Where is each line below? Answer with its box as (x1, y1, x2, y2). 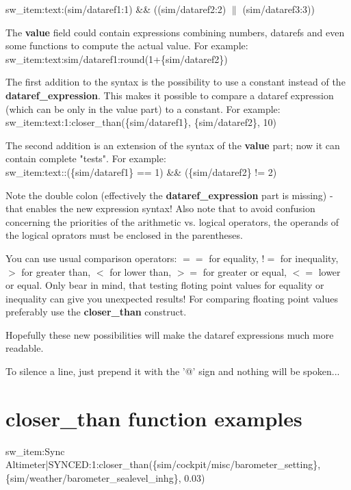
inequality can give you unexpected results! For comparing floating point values (5, 291, 338, 305)
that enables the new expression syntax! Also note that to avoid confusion (5, 201, 315, 216)
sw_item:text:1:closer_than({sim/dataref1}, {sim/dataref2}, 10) (5, 115, 276, 129)
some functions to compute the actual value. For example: (5, 38, 248, 53)
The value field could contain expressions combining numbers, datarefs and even (5, 25, 345, 39)
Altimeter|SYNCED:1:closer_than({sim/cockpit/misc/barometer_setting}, (5, 457, 321, 472)
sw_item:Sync (5, 443, 65, 458)
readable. (5, 341, 44, 355)
